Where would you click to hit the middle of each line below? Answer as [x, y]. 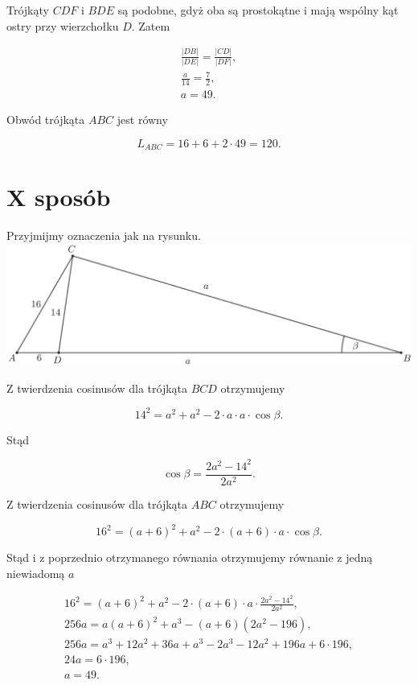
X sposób [59, 197]
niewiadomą [36, 573]
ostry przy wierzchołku [63, 25]
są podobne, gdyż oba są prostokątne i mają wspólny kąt [258, 10]
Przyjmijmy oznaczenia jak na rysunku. [104, 235]
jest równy [142, 120]
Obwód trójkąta [46, 120]
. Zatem [151, 25]
